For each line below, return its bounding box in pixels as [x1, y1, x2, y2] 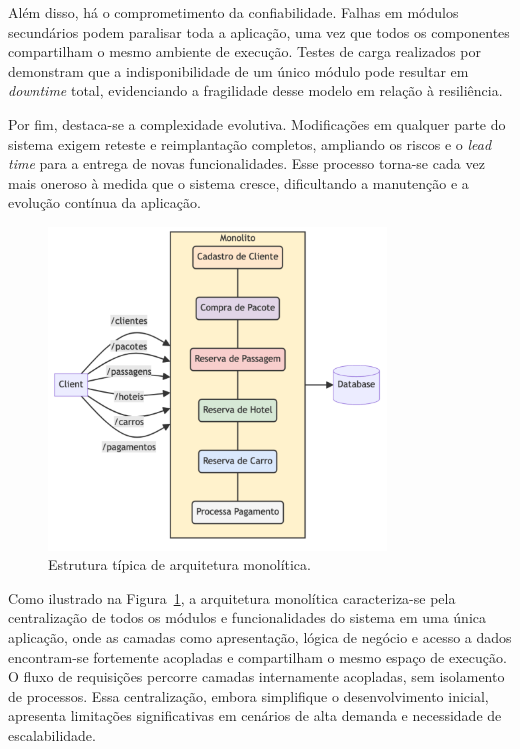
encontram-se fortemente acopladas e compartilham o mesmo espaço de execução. [8, 646, 507, 667]
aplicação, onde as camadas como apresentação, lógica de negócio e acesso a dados [8, 626, 512, 647]
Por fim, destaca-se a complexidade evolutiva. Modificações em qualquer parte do [8, 113, 506, 134]
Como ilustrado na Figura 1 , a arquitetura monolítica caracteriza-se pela [8, 587, 456, 608]
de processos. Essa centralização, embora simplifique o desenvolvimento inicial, [8, 685, 489, 706]
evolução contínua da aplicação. [8, 192, 201, 213]
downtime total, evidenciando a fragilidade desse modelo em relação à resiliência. [8, 80, 503, 101]
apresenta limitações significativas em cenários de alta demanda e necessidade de [8, 705, 502, 726]
